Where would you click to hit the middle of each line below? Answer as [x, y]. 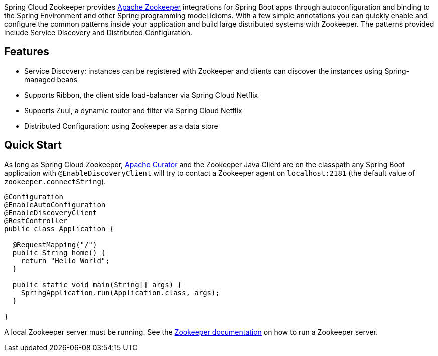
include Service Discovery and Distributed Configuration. [98, 32]
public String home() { [59, 253]
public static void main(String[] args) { [97, 285]
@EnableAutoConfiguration [55, 205]
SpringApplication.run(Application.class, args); [120, 293]
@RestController [36, 221]
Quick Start [33, 145]
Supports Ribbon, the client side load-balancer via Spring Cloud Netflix [141, 95]
